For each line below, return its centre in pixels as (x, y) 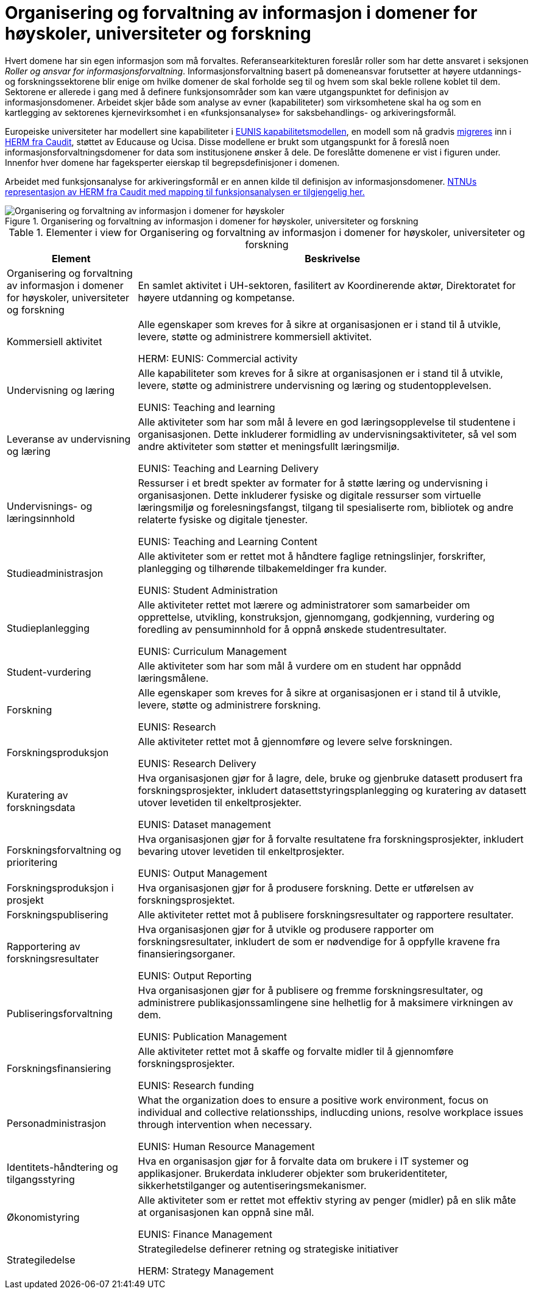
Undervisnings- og (50, 506)
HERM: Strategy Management (206, 1271)
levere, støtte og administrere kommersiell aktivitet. (255, 336)
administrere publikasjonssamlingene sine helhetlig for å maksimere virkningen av (326, 1002)
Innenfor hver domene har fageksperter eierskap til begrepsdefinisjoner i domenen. (172, 162)
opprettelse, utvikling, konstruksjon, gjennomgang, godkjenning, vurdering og (316, 617)
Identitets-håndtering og (62, 1167)
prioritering (32, 862)
